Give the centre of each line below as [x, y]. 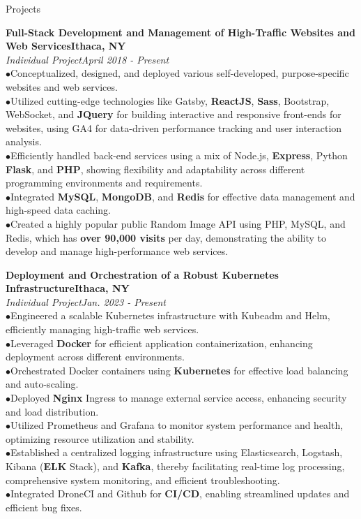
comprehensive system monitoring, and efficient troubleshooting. [143, 480]
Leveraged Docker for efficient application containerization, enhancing [162, 343]
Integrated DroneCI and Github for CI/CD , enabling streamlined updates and [180, 494]
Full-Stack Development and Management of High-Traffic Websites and [180, 32]
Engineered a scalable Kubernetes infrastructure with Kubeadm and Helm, [170, 315]
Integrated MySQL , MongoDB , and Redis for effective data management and [183, 196]
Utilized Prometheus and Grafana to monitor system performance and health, [177, 425]
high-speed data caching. [58, 210]
